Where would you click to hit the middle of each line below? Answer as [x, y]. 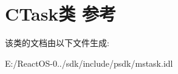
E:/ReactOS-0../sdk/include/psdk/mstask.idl [89, 63]
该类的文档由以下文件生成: [57, 43]
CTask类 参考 [61, 14]
